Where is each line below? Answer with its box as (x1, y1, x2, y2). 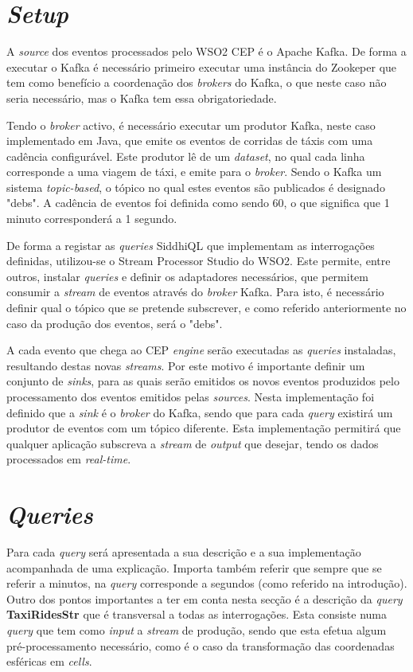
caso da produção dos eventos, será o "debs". (6, 315, 223, 331)
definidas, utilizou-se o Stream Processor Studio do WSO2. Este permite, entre (6, 252, 391, 269)
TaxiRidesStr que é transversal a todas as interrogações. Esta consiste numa (6, 606, 388, 623)
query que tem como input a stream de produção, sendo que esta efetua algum (6, 622, 387, 639)
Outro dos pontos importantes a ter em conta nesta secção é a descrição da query (6, 590, 403, 607)
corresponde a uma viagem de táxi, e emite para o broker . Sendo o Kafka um (6, 163, 382, 180)
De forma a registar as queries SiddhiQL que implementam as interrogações (6, 236, 375, 253)
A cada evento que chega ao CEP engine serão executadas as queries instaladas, (6, 342, 396, 358)
